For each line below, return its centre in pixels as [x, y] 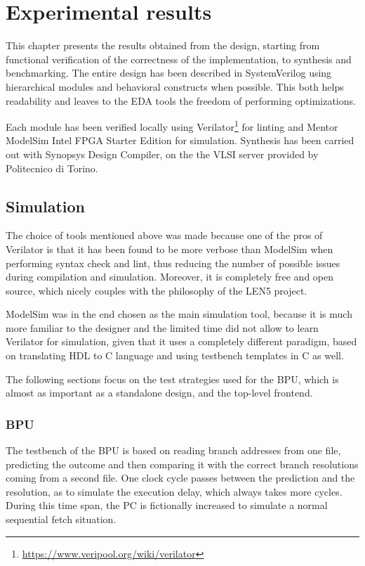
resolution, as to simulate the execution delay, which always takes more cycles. [174, 491]
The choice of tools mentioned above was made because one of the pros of [164, 235]
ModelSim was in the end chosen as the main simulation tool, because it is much [179, 314]
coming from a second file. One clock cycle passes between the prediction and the [180, 478]
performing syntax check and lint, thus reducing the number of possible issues [173, 263]
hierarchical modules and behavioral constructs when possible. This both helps [175, 86]
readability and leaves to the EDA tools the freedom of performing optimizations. [181, 100]
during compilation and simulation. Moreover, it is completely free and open [170, 277]
